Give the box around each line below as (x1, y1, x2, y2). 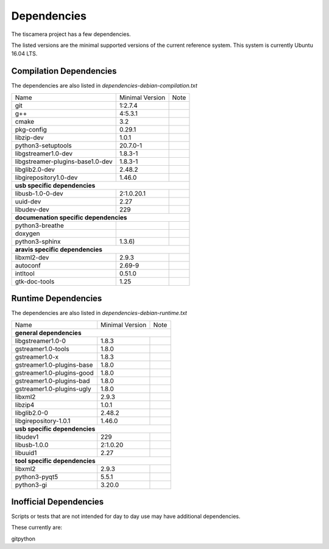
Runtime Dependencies (11, 293, 102, 304)
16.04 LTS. (11, 50, 38, 57)
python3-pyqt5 (15, 472, 58, 481)
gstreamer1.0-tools (15, 344, 69, 353)
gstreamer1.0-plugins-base (15, 360, 93, 369)
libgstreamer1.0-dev (15, 149, 73, 158)
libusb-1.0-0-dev (15, 189, 63, 197)
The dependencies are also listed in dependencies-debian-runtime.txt (11, 310, 187, 317)
